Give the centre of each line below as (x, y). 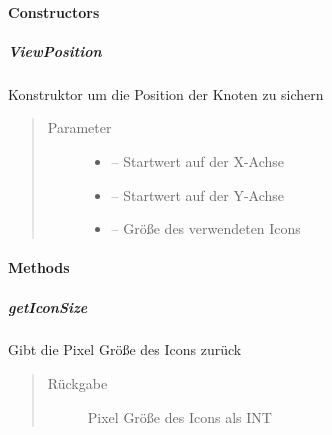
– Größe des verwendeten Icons (206, 228)
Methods (39, 267)
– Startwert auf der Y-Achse (198, 194)
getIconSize (48, 306)
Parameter (79, 127)
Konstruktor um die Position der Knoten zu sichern (166, 93)
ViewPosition (55, 50)
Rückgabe (77, 383)
